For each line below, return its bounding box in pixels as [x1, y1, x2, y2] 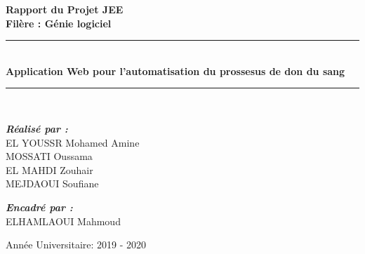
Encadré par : [6, 199, 73, 214]
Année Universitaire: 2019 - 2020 [6, 237, 147, 252]
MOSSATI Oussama [6, 149, 93, 163]
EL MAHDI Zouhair [6, 162, 93, 177]
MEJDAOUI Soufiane [6, 176, 99, 191]
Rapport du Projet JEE [6, 2, 124, 16]
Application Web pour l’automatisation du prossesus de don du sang [6, 63, 345, 78]
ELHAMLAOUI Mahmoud [6, 213, 121, 228]
